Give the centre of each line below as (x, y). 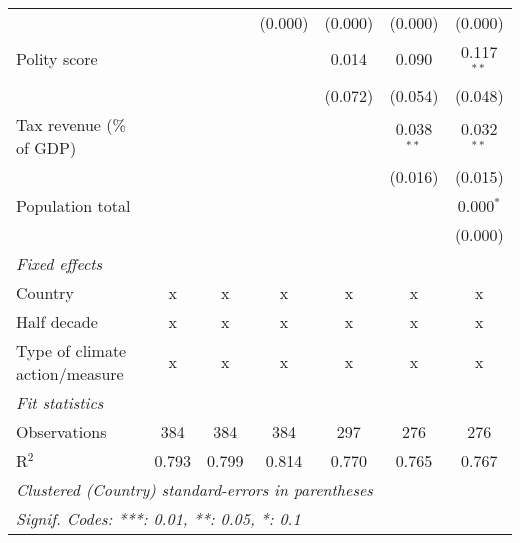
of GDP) (46, 147)
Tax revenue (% (71, 124)
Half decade (57, 321)
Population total (73, 205)
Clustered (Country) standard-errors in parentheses (194, 489)
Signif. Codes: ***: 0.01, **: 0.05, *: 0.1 (158, 518)
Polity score (57, 59)
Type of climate (71, 350)
